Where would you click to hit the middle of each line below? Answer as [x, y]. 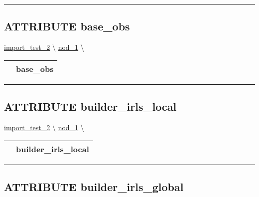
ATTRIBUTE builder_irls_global [94, 186]
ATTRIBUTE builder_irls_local [90, 106]
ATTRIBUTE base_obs [67, 26]
